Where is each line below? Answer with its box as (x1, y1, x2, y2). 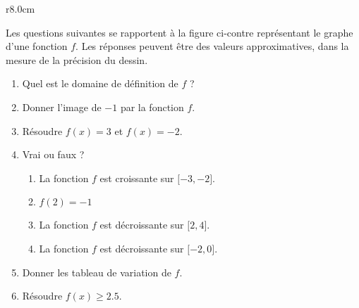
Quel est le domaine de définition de (22, 76, 178, 91)
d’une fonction (6, 39, 68, 53)
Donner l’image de (22, 99, 102, 114)
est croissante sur (99, 170, 174, 185)
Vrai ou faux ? (22, 147, 85, 162)
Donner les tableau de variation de (22, 264, 171, 279)
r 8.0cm (6, 1, 35, 15)
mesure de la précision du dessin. (6, 52, 148, 67)
